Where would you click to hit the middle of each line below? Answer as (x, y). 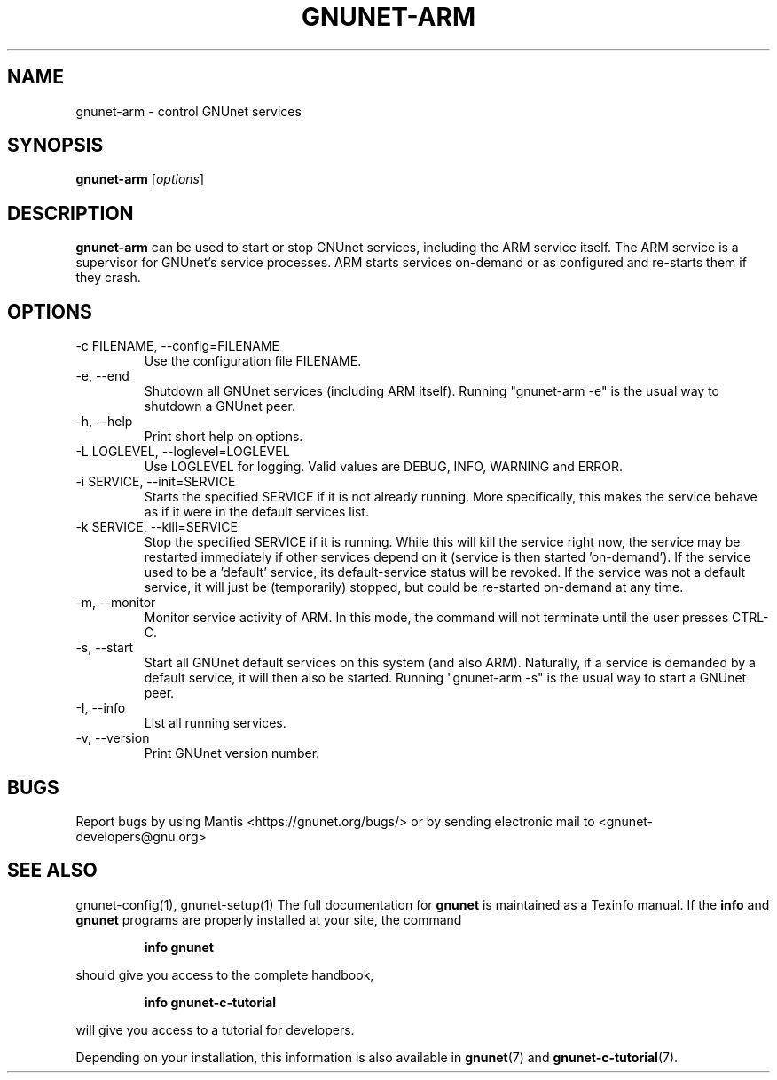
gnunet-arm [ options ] (140, 179)
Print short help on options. (224, 437)
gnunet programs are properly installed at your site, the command (269, 919)
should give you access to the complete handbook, (225, 974)
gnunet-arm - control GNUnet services (188, 111)
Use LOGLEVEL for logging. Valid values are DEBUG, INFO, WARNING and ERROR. (383, 467)
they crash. (108, 278)
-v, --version (113, 738)
